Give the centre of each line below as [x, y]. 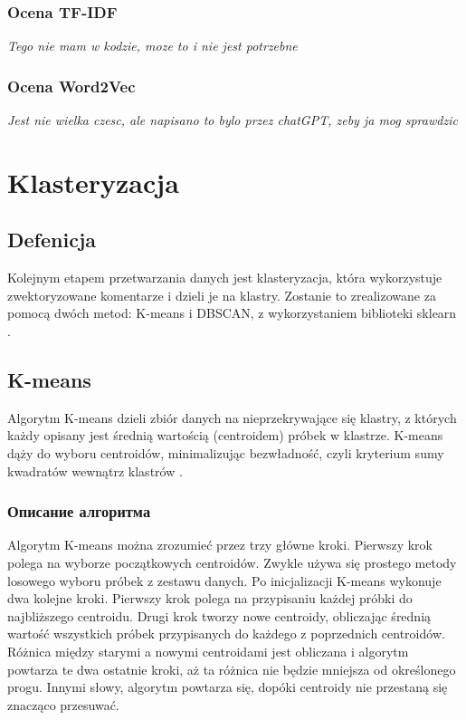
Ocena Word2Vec [71, 86]
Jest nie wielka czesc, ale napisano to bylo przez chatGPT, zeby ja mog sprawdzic [233, 120]
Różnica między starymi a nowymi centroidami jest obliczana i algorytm [208, 651]
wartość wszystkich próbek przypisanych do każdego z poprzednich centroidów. [226, 634]
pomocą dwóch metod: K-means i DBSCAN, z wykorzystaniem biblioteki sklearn [232, 313]
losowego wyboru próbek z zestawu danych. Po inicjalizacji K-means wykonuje [224, 580]
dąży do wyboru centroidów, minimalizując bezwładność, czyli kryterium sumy [226, 452]
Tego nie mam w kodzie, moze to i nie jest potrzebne [152, 46]
